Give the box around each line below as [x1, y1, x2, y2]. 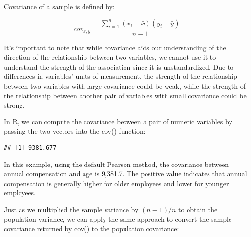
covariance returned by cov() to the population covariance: [4, 223, 179, 234]
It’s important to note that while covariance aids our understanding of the [4, 42, 226, 52]
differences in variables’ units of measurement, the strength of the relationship [4, 71, 237, 81]
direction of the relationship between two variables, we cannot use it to [4, 52, 216, 62]
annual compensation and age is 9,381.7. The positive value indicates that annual [4, 168, 247, 179]
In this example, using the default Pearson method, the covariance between [4, 159, 229, 169]
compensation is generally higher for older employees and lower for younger [4, 178, 229, 188]
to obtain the [178, 204, 218, 214]
